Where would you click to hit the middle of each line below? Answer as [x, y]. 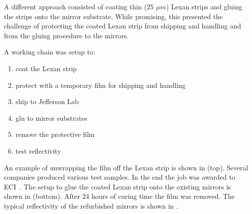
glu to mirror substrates [51, 118]
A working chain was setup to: [50, 52]
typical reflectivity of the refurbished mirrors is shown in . [91, 205]
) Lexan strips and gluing [204, 6]
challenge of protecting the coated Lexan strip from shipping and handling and [123, 26]
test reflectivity [38, 150]
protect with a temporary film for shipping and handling [100, 85]
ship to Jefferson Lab [47, 101]
